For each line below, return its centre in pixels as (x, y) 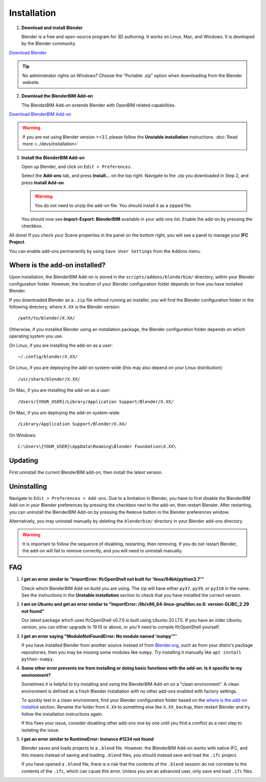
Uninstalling (28, 486)
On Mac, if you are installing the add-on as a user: (60, 390)
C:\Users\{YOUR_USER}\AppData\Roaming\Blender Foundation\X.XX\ (97, 447)
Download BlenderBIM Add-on (40, 114)
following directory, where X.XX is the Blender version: (65, 307)
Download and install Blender (52, 28)
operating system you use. (36, 336)
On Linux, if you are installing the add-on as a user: (61, 345)
